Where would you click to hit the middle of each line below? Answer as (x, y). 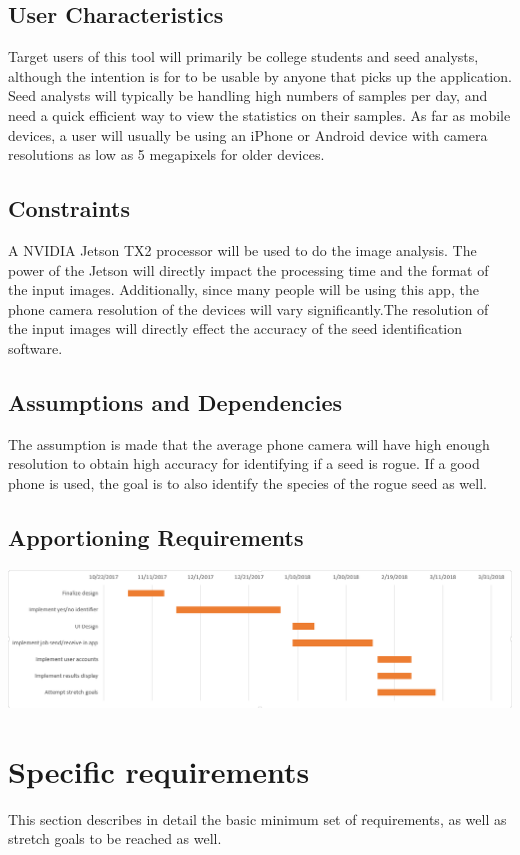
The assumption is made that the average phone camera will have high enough (249, 443)
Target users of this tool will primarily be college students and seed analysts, (243, 56)
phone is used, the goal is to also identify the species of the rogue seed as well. (247, 482)
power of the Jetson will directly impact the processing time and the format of (248, 269)
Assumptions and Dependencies (175, 401)
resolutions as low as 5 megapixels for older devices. (166, 154)
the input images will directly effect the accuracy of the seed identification (235, 328)
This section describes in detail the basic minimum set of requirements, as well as (257, 818)
